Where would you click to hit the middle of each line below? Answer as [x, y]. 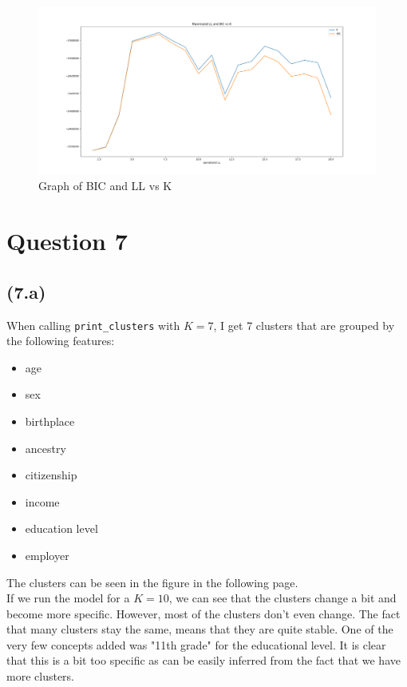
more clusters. [40, 676]
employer [47, 555]
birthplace [50, 421]
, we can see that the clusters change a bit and [283, 598]
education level [61, 528]
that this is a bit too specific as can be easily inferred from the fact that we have [203, 660]
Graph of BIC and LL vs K [105, 186]
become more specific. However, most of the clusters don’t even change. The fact [203, 613]
